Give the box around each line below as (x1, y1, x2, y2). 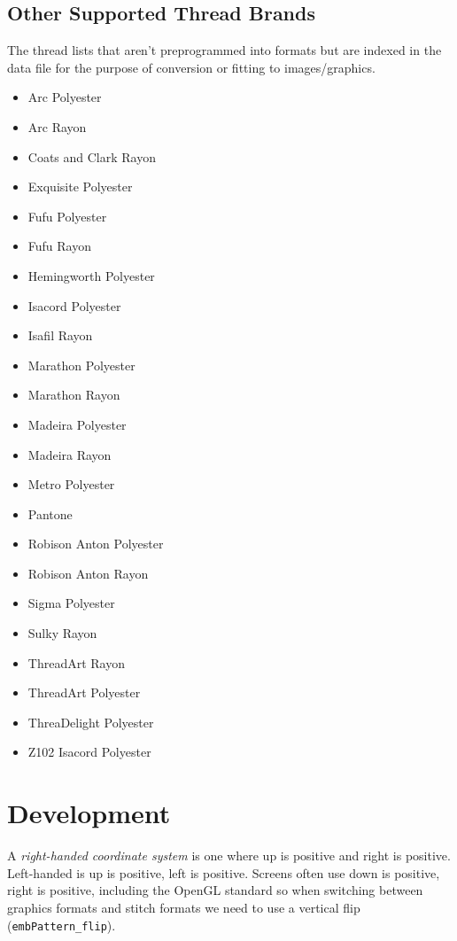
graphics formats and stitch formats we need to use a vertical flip (7, 898, 360, 916)
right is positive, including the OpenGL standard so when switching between (7, 881, 423, 899)
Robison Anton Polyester (27, 534, 164, 553)
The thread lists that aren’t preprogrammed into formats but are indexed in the (7, 41, 442, 59)
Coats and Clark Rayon (27, 147, 156, 166)
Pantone (27, 504, 73, 523)
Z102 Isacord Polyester (27, 743, 151, 761)
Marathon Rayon (27, 385, 120, 404)
